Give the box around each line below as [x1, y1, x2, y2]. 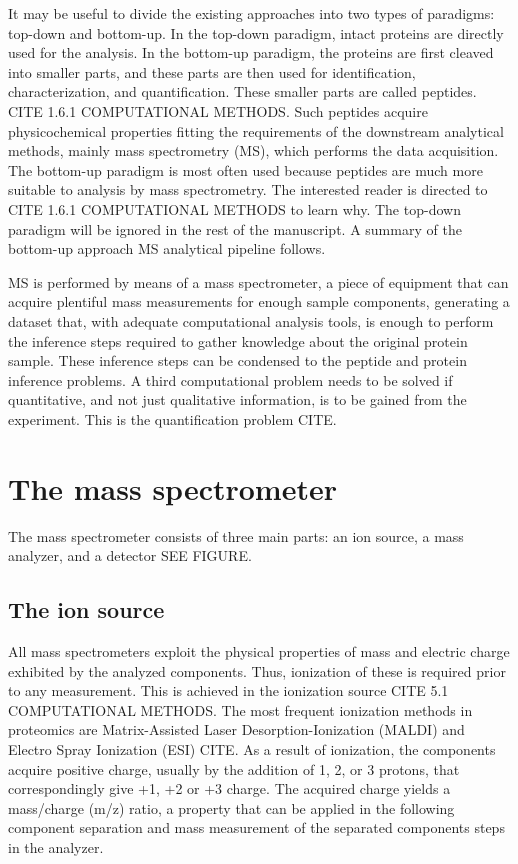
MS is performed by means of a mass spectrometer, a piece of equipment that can [8, 271, 509, 292]
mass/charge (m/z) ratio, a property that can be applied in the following [8, 797, 455, 818]
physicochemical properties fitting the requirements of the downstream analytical [8, 120, 504, 141]
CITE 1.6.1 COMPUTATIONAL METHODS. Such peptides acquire [8, 100, 428, 121]
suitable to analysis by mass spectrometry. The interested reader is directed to [8, 179, 488, 200]
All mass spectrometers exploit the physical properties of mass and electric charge [8, 640, 510, 661]
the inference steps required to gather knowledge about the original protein [8, 330, 468, 351]
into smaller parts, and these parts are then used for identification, [8, 61, 416, 82]
